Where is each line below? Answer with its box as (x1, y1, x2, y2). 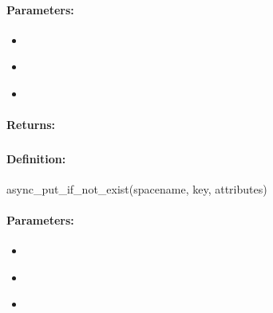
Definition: (6, 150, 66, 166)
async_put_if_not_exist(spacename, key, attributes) (6, 180, 267, 197)
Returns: (6, 116, 56, 133)
